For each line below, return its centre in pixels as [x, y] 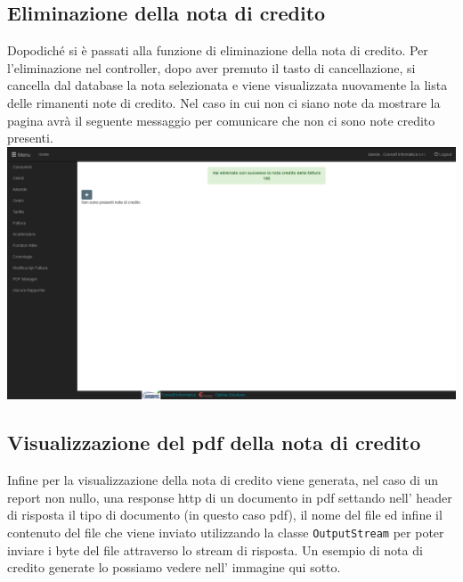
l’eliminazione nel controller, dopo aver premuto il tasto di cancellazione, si [211, 67]
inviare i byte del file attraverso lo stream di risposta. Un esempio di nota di [215, 549]
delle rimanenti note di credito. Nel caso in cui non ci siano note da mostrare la [224, 102]
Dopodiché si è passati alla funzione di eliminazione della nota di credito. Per [218, 50]
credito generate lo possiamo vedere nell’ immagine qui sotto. [174, 567]
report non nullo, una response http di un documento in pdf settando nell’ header [230, 497]
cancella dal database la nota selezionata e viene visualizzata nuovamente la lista [227, 85]
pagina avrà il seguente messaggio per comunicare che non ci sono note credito [221, 120]
